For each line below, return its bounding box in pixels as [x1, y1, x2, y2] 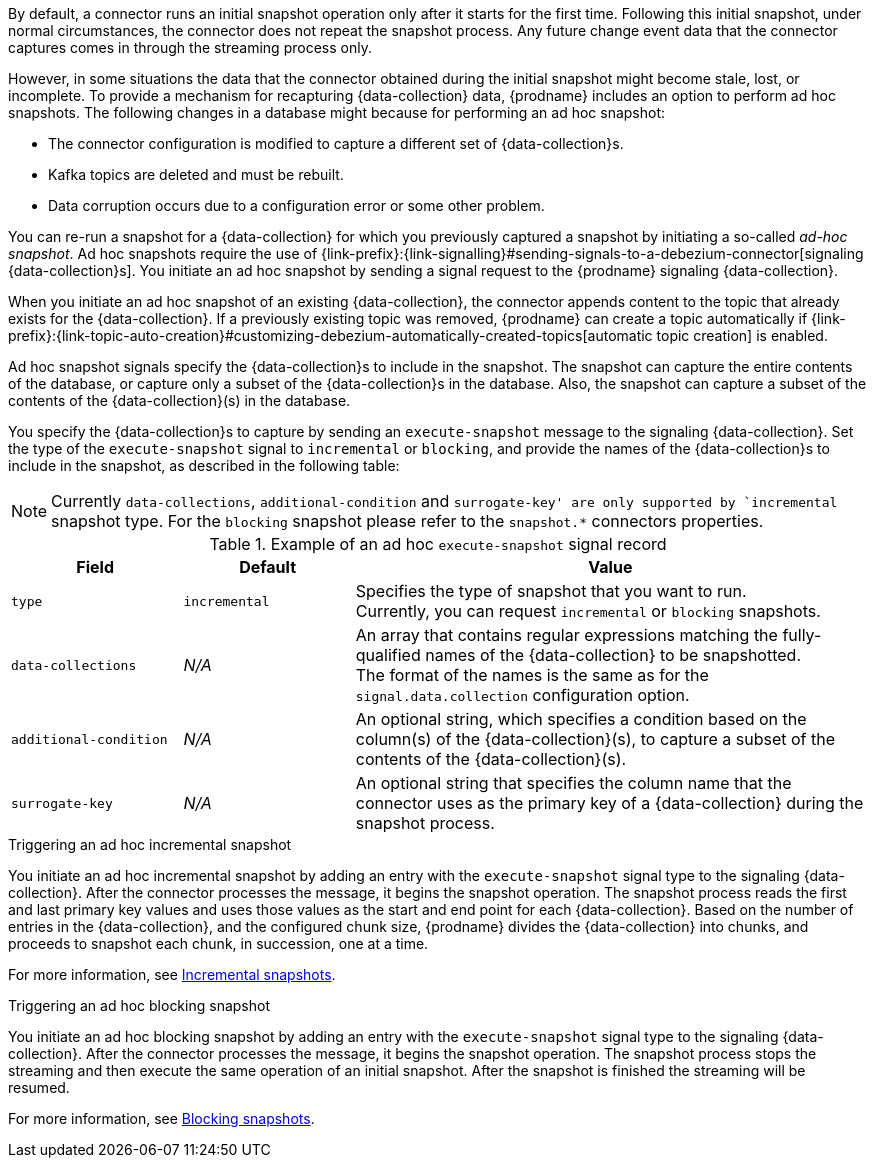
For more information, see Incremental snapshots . [8, 966, 336, 983]
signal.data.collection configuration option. [355, 685, 690, 705]
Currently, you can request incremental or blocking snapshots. [355, 601, 821, 621]
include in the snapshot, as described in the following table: [8, 457, 400, 474]
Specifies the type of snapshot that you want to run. [355, 581, 747, 601]
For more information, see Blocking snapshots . [8, 1110, 315, 1127]
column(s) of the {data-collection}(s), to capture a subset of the [355, 729, 835, 749]
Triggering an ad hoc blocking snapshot [8, 997, 270, 1014]
